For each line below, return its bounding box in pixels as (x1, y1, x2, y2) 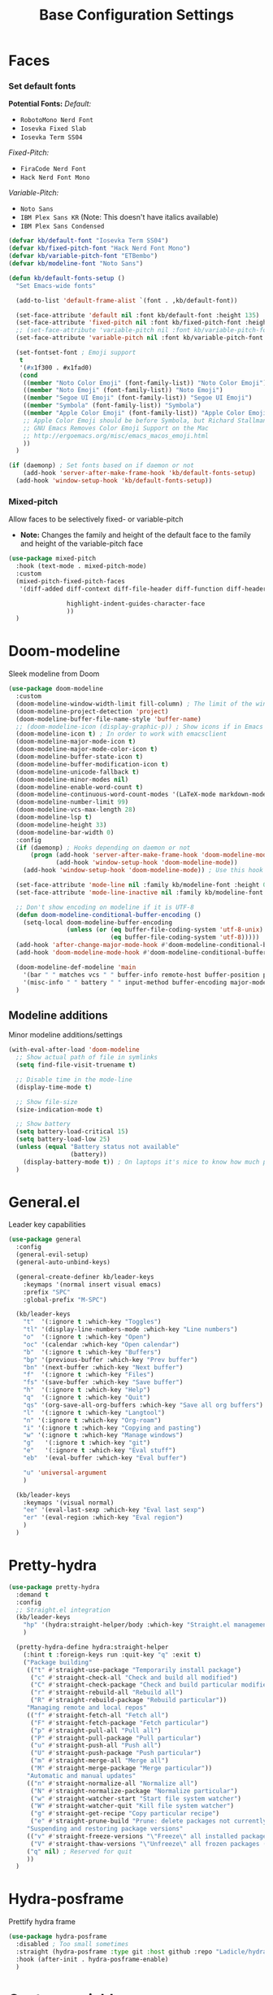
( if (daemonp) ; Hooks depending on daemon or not (15, 844, 191, 852)
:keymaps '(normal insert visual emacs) (23, 1280, 162, 1289)
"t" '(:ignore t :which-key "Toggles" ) (23, 1318, 162, 1326)
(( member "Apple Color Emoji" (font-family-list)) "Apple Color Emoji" (23, 409, 271, 417)
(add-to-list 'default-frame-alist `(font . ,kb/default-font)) (15, 296, 238, 304)
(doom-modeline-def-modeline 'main (15, 963, 136, 971)
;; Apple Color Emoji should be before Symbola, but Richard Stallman (23, 417, 267, 425)
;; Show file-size (15, 1098, 79, 1106)
